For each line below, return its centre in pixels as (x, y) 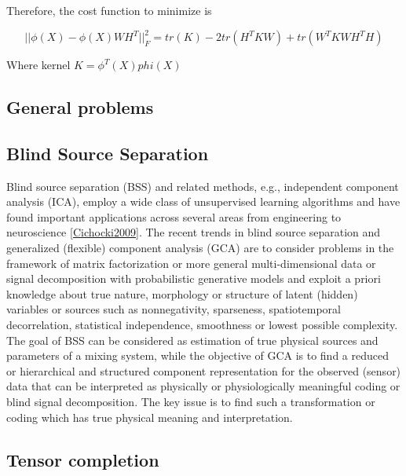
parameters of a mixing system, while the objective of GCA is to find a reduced (198, 355)
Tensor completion (83, 459)
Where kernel (38, 65)
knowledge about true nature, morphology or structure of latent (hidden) (182, 293)
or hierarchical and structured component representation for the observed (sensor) (204, 370)
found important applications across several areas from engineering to (174, 216)
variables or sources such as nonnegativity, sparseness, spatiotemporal (174, 309)
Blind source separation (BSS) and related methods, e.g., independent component (203, 186)
